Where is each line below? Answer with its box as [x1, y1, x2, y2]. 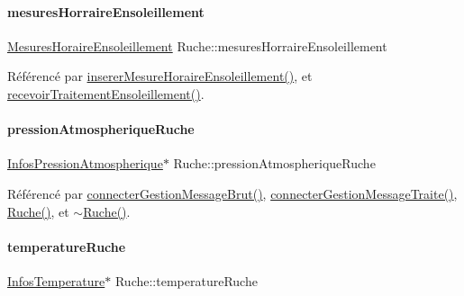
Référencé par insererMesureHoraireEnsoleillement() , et [7, 67, 313, 85]
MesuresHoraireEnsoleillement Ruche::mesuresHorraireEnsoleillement [7, 36, 387, 55]
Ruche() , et [7, 202, 69, 220]
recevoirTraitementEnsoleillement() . [7, 84, 205, 103]
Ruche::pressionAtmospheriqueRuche [173, 154, 376, 173]
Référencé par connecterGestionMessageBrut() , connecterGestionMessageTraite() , [7, 184, 458, 202]
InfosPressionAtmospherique [7, 154, 163, 173]
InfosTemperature [7, 271, 105, 290]
